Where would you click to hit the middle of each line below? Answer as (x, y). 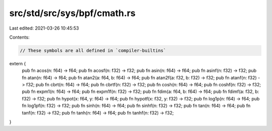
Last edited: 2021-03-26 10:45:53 (44, 28)
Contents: (19, 37)
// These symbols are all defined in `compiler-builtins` (93, 50)
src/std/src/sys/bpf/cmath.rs (73, 13)
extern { (18, 63)
